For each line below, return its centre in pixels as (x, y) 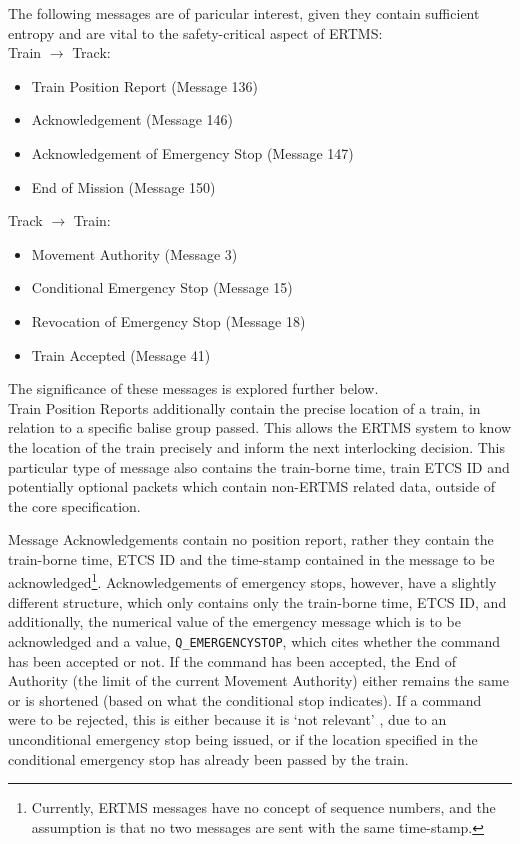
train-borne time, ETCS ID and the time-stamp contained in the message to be (251, 558)
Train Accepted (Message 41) (121, 354)
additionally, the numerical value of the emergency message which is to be (234, 621)
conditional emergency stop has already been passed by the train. (208, 758)
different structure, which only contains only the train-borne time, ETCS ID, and (257, 601)
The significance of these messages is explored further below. (193, 388)
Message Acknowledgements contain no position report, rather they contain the (251, 539)
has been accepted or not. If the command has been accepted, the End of (232, 660)
